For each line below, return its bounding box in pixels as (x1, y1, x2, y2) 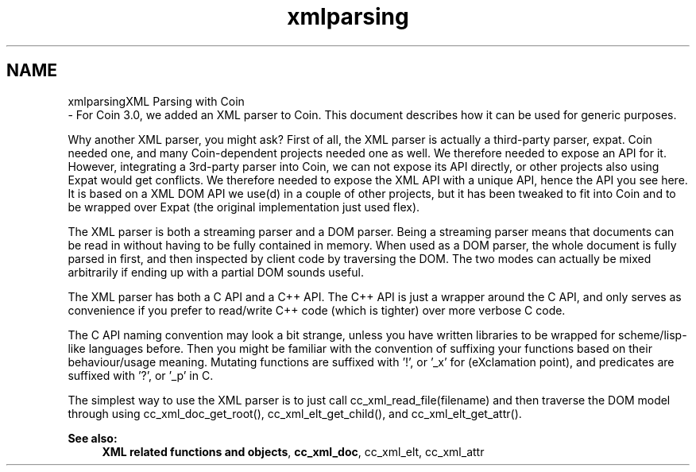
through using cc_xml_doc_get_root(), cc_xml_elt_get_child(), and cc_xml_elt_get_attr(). (68, 406, 522, 420)
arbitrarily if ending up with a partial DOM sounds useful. (68, 265, 364, 279)
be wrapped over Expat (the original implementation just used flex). (68, 199, 420, 214)
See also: (68, 431, 118, 445)
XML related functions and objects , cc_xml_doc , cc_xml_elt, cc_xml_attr (102, 444, 485, 458)
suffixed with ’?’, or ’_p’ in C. (68, 368, 214, 382)
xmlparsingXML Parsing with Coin (68, 94, 245, 108)
